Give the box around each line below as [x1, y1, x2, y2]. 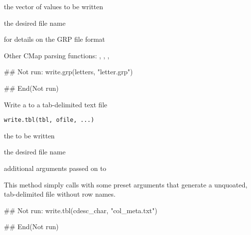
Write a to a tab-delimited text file [4, 99, 107, 109]
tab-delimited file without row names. [4, 189, 116, 199]
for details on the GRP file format [4, 34, 105, 44]
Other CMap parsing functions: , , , [4, 50, 110, 60]
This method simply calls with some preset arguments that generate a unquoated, [4, 179, 248, 189]
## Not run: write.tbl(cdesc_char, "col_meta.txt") [4, 205, 157, 215]
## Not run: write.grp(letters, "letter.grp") [4, 67, 133, 77]
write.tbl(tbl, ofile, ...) [4, 117, 95, 124]
